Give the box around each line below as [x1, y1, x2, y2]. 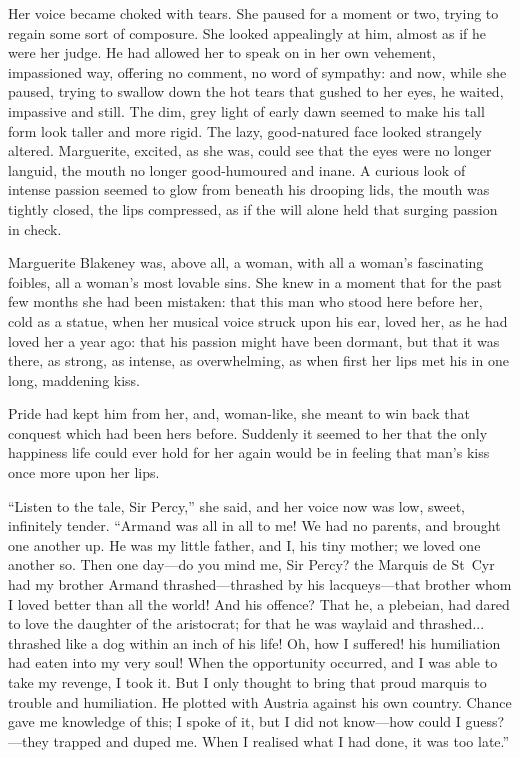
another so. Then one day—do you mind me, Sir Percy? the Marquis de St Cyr [8, 554, 495, 575]
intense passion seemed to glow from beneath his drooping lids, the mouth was [8, 179, 490, 200]
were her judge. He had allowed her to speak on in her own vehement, [8, 42, 436, 63]
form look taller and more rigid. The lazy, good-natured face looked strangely [8, 120, 483, 141]
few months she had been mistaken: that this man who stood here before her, [8, 291, 483, 312]
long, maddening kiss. [8, 369, 141, 390]
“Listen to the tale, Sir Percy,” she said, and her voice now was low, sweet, [8, 495, 465, 516]
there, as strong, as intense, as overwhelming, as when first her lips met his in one [8, 350, 509, 371]
